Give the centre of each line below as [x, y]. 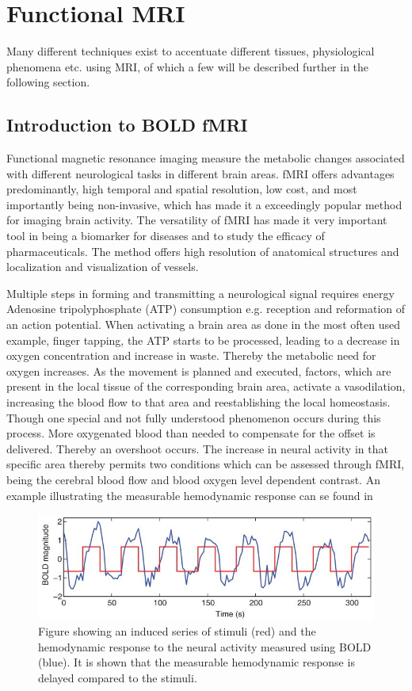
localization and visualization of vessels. [103, 267]
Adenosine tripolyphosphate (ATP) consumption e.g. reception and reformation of [206, 309]
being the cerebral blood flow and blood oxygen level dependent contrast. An [193, 479]
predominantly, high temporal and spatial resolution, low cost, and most [182, 189]
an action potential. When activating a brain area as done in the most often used [203, 325]
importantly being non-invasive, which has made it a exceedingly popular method [204, 204]
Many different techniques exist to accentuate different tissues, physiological [191, 51]
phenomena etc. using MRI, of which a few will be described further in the [188, 66]
